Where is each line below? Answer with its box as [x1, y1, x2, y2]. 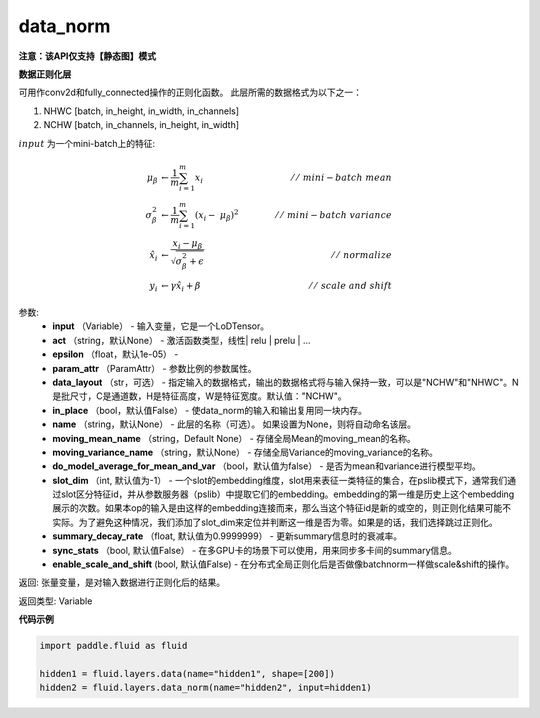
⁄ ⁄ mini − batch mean [291, 171, 392, 183]
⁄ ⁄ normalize [331, 250, 392, 260]
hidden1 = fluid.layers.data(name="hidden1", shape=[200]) [39, 668, 335, 679]
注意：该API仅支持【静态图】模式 [18, 50, 157, 62]
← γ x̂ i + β [161, 280, 201, 294]
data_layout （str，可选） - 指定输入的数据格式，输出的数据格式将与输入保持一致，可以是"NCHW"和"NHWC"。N [52, 376, 519, 388]
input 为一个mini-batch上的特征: [18, 137, 156, 149]
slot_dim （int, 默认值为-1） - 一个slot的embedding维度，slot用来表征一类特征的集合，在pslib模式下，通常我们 [52, 474, 508, 486]
